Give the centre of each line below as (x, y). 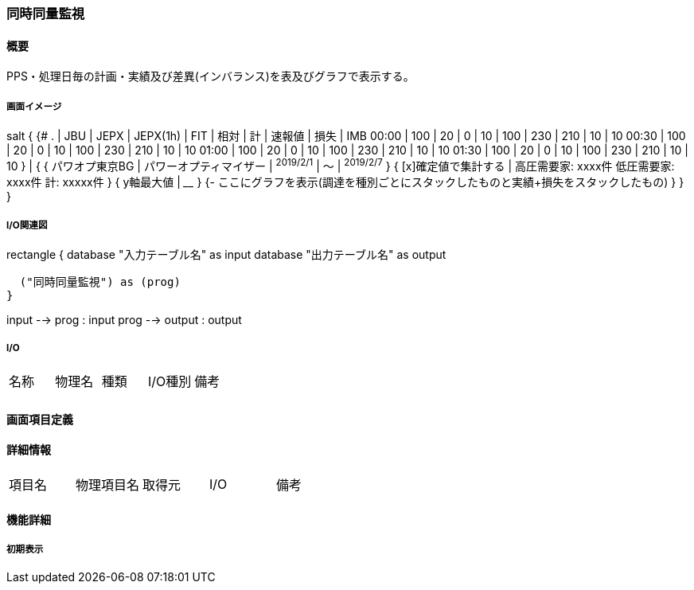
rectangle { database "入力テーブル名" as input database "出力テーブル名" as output (226, 255)
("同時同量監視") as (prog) (100, 282)
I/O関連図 (27, 226)
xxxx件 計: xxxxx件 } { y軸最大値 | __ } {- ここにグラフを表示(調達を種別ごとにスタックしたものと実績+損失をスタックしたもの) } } (345, 182)
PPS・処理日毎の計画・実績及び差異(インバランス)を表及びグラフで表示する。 (211, 76)
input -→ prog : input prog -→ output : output (124, 320)
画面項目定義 (40, 419)
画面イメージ (34, 106)
